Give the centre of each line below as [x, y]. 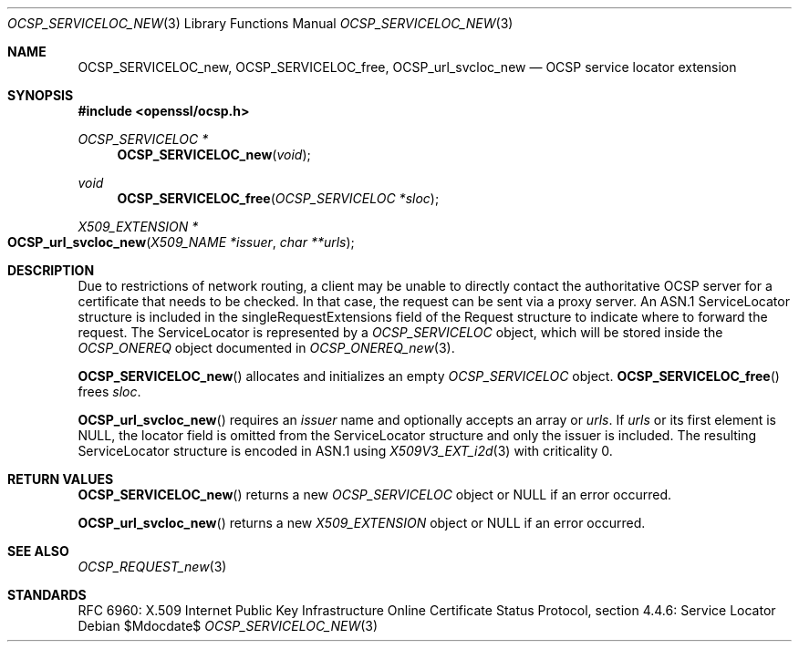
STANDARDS [47, 595]
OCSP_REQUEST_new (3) [152, 567]
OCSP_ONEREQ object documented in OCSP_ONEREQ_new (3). [266, 348]
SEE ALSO [38, 551]
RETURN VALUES [61, 479]
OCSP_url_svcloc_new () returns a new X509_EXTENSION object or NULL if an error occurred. [362, 523]
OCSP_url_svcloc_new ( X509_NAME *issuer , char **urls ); [181, 242]
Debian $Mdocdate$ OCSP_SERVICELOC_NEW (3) [228, 626]
